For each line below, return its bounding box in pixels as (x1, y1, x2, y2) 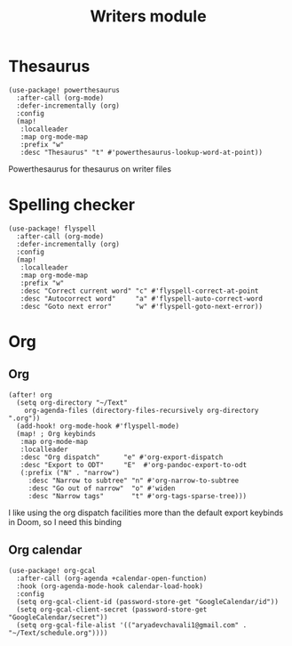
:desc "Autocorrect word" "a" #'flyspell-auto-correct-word (20, 294, 264, 303)
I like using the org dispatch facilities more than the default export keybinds (8, 507, 284, 518)
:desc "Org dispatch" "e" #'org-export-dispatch (20, 452, 224, 462)
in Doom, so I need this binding (8, 516, 122, 527)
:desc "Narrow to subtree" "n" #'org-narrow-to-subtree (28, 476, 240, 485)
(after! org (8, 390, 52, 400)
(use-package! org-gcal (8, 566, 97, 575)
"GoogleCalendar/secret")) (8, 612, 108, 622)
